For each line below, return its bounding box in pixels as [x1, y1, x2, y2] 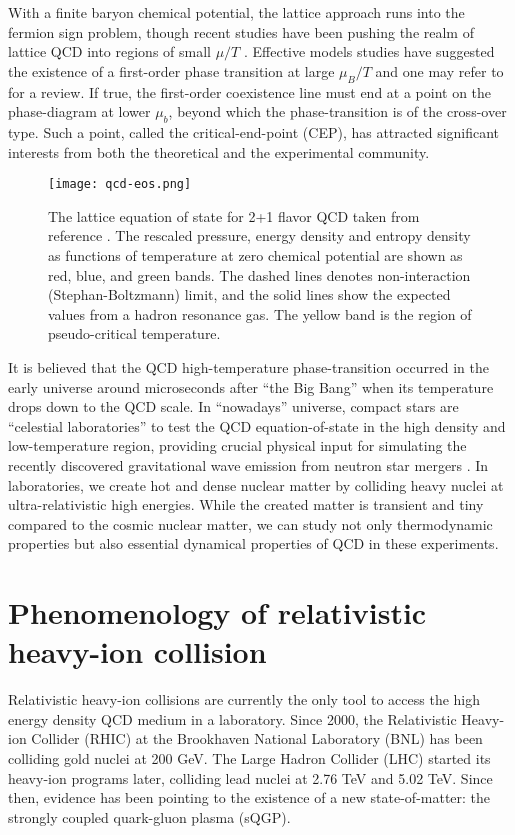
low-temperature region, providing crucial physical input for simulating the [8, 435, 467, 456]
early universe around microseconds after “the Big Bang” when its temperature [8, 376, 494, 397]
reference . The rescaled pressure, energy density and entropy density [48, 225, 471, 246]
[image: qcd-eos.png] [48, 177, 192, 192]
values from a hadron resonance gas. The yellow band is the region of [48, 303, 472, 324]
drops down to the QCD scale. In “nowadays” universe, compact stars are [8, 396, 459, 417]
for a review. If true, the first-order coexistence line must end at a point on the [8, 81, 492, 102]
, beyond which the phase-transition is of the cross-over [168, 101, 507, 122]
